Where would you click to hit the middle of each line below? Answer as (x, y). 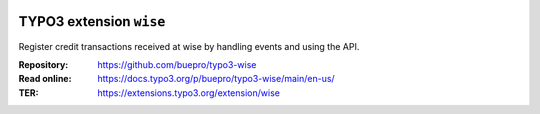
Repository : (43, 64)
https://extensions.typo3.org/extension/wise (188, 92)
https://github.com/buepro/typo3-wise (177, 64)
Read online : (45, 79)
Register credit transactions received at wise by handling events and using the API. (189, 46)
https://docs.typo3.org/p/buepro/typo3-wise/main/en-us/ (216, 79)
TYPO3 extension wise (92, 21)
